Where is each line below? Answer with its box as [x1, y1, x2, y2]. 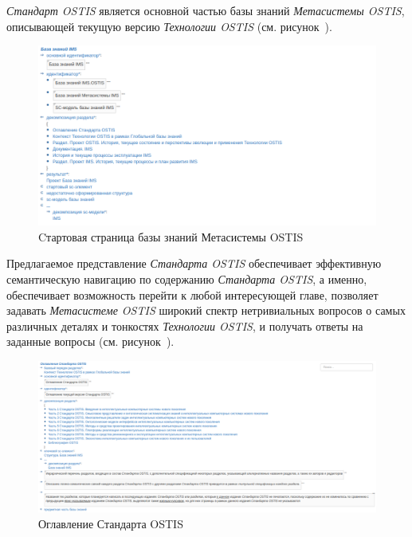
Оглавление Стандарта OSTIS [38, 515, 183, 532]
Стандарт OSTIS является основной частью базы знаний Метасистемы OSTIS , [6, 2, 405, 18]
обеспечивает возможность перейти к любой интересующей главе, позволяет [6, 286, 379, 303]
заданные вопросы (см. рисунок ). [6, 333, 175, 350]
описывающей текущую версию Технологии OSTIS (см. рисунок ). [6, 18, 332, 34]
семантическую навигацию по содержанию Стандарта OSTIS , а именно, [6, 271, 367, 288]
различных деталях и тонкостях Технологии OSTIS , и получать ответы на [6, 317, 363, 334]
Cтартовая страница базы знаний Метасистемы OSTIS [38, 228, 304, 245]
